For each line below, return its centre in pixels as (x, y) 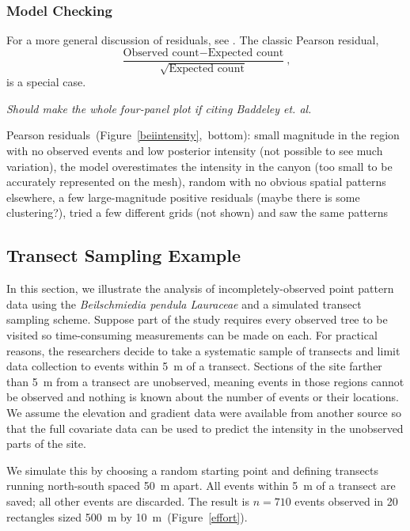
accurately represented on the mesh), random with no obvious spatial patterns (196, 182)
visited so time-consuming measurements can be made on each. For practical (192, 335)
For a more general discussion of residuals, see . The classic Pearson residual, (193, 40)
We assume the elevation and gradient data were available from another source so (204, 412)
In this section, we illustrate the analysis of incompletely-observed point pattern (200, 288)
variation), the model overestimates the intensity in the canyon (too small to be (199, 166)
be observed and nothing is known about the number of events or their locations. (203, 397)
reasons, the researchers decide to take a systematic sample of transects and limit (203, 350)
